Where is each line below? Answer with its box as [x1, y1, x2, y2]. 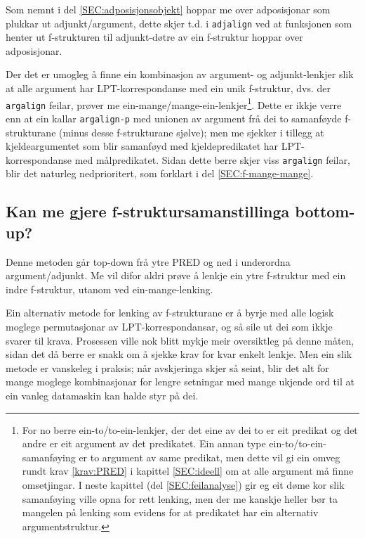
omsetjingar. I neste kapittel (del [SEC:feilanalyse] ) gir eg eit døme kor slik [22, 477, 345, 492]
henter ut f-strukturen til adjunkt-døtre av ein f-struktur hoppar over [6, 30, 303, 44]
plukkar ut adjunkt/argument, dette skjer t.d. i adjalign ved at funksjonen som [6, 15, 352, 30]
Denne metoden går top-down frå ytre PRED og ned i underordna [6, 254, 291, 269]
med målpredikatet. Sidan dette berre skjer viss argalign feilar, [74, 152, 350, 167]
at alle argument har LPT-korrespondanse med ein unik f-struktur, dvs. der [6, 81, 331, 96]
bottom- [295, 200, 355, 222]
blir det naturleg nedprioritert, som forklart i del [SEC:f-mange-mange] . [6, 166, 314, 181]
